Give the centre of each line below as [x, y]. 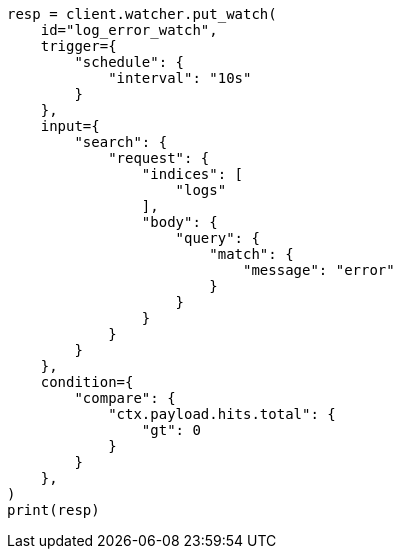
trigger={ [78, 46]
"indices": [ [192, 174]
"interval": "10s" [180, 78]
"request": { [159, 158]
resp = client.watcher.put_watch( [142, 14]
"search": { [121, 142]
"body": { [179, 222]
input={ [70, 126]
